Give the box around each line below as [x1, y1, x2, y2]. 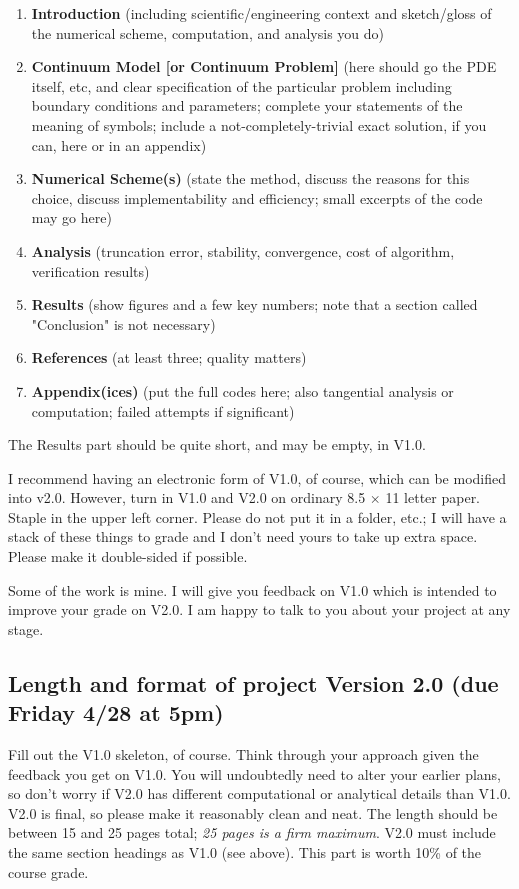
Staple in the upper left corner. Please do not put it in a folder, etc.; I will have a [8, 506, 507, 527]
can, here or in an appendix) [31, 134, 207, 155]
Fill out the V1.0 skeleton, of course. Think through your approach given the [8, 744, 479, 765]
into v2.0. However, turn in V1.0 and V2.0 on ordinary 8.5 [8, 487, 366, 508]
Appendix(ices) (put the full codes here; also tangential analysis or [31, 380, 454, 401]
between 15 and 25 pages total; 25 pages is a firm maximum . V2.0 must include [8, 822, 496, 843]
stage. [8, 618, 44, 639]
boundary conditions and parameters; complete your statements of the [31, 95, 463, 116]
